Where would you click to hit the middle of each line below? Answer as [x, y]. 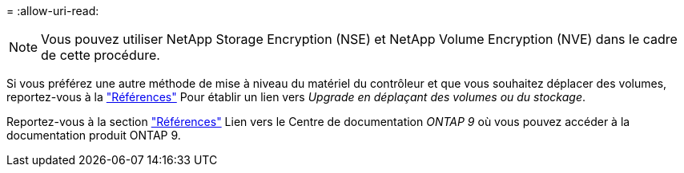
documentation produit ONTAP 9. [94, 135]
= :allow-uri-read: [53, 11]
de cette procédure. [101, 55]
